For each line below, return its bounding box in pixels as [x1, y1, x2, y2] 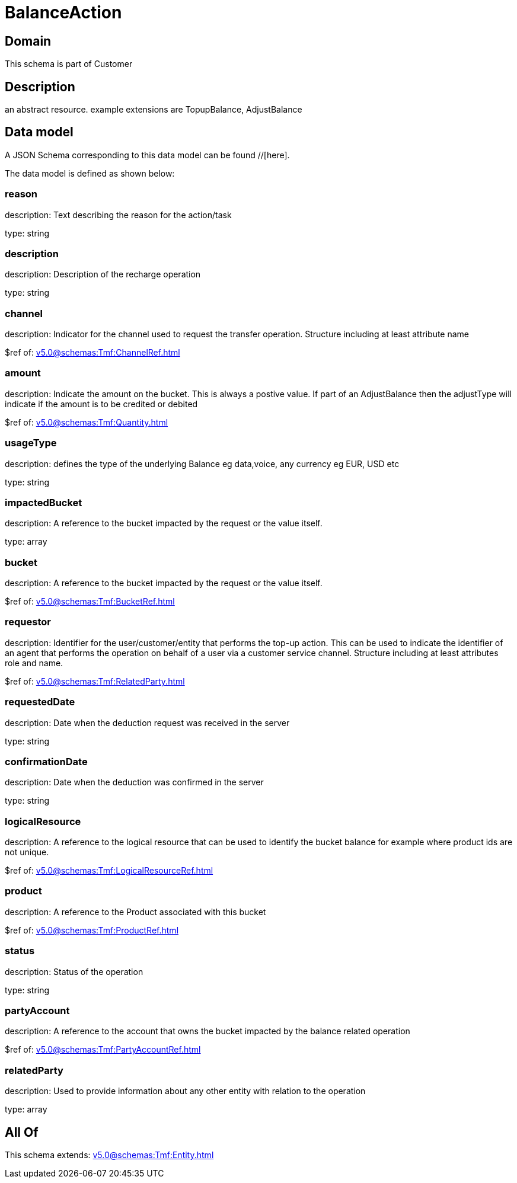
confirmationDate [5, 755, 88, 768]
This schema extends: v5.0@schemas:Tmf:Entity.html [5, 1149, 214, 1160]
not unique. [5, 847, 49, 858]
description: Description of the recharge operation [5, 269, 201, 280]
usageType [5, 437, 57, 449]
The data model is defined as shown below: [5, 168, 175, 178]
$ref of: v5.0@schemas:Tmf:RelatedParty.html [5, 676, 185, 686]
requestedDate [5, 696, 75, 708]
